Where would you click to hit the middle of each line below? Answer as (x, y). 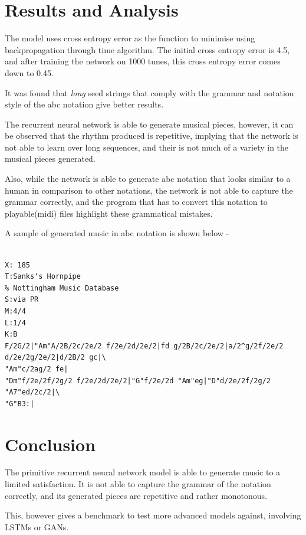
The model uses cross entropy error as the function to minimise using (130, 38)
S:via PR (22, 300)
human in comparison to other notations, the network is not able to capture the (149, 190)
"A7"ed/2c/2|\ (32, 392)
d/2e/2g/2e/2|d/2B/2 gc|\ (55, 358)
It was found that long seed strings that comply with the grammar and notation (149, 92)
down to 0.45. (29, 72)
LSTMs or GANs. (37, 526)
